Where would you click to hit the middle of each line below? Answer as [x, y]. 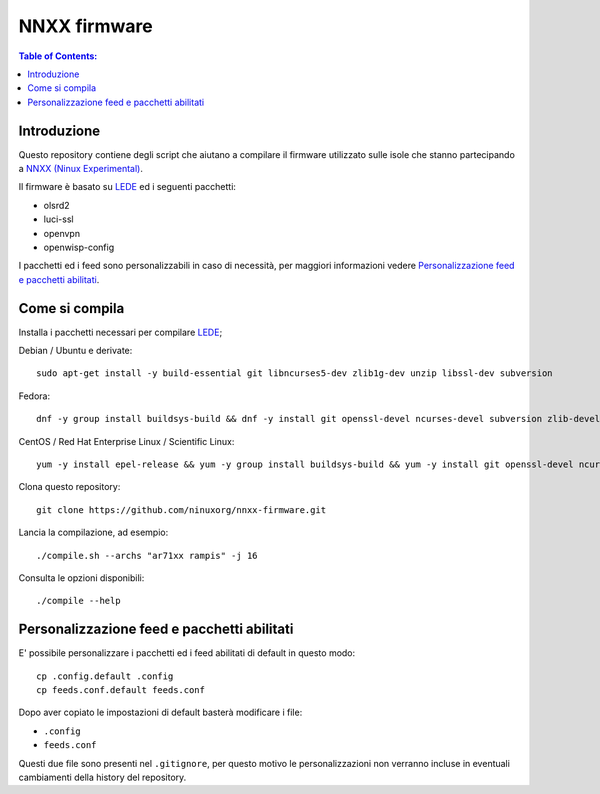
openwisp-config [79, 247]
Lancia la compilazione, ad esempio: [93, 532]
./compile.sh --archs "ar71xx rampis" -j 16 [147, 555]
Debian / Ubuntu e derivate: [75, 351]
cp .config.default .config [105, 676]
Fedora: [34, 396]
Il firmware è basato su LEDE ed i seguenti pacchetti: [127, 187]
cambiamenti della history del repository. [102, 777]
